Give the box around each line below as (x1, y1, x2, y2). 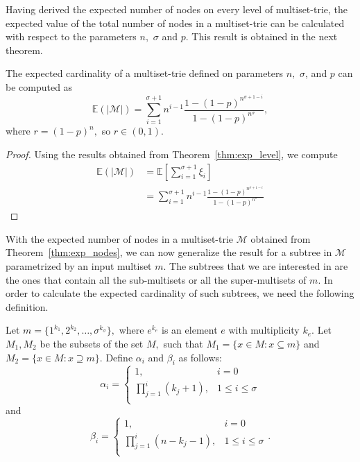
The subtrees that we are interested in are (169, 258, 348, 273)
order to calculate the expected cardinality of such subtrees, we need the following (6, 286, 354, 300)
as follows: (178, 350, 222, 364)
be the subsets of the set (40, 336, 144, 350)
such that (163, 336, 203, 350)
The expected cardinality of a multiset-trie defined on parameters (6, 66, 284, 80)
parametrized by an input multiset (6, 258, 152, 273)
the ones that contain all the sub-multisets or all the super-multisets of (6, 272, 307, 286)
